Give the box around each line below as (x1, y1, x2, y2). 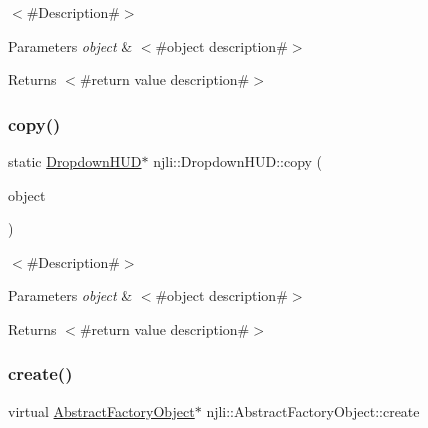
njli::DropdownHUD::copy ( (153, 151, 323, 171)
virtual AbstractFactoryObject (8, 400, 195, 421)
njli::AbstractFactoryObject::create (206, 400, 420, 421)
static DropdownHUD (8, 151, 142, 171)
